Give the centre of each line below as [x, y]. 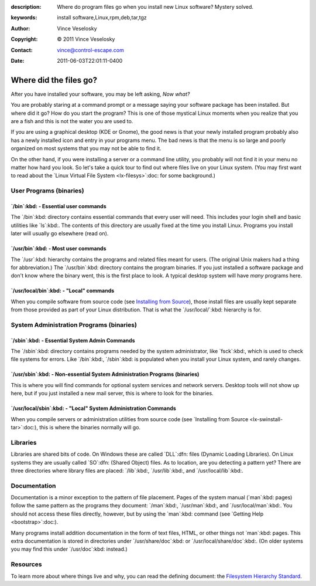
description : [26, 7]
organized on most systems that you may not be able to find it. [86, 148]
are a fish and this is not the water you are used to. [72, 121]
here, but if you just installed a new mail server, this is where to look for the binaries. [112, 394]
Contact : [22, 50]
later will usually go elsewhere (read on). [60, 233]
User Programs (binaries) [47, 191]
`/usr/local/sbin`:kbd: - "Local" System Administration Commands [94, 408]
